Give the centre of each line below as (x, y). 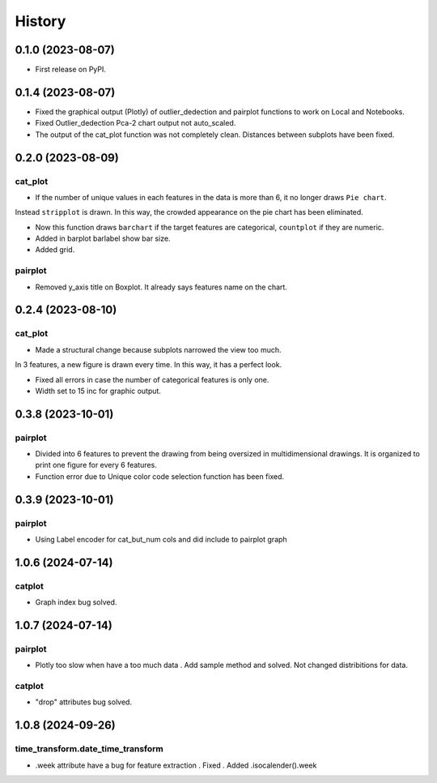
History (40, 21)
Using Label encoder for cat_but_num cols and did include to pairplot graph (161, 540)
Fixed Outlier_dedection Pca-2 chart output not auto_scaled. (136, 123)
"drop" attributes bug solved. (84, 702)
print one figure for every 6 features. (96, 465)
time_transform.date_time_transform (89, 749)
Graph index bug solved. (76, 602)
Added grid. (55, 250)
